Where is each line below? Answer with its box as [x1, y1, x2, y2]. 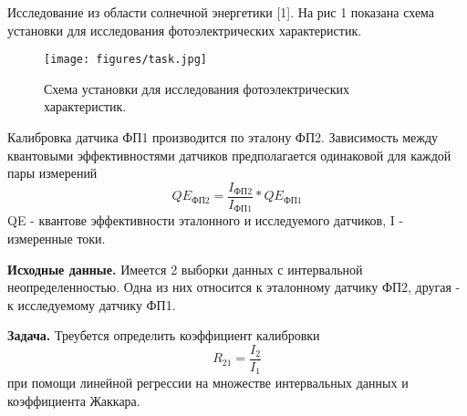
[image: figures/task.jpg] [44, 53, 207, 67]
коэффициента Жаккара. [7, 391, 140, 410]
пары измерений [7, 163, 98, 182]
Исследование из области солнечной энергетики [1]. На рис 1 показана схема [7, 3, 435, 21]
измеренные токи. [7, 228, 106, 247]
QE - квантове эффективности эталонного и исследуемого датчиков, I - [7, 211, 404, 230]
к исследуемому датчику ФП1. [7, 295, 176, 314]
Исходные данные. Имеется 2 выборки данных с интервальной [7, 259, 363, 278]
